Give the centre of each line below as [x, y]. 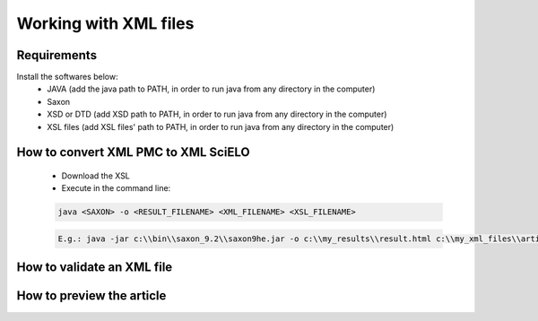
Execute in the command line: [116, 188]
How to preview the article [91, 296]
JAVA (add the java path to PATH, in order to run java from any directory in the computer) [211, 89]
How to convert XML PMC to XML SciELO [133, 152]
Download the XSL [95, 176]
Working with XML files [105, 23]
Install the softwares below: [67, 77]
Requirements [57, 55]
